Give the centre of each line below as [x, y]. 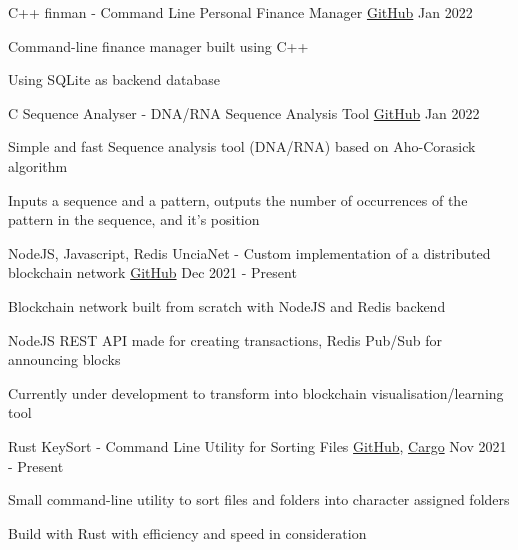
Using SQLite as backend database [114, 79]
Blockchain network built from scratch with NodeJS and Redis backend [227, 305]
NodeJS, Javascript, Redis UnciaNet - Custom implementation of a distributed [249, 252]
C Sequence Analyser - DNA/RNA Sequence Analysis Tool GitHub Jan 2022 [244, 112]
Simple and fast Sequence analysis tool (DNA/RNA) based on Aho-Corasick [242, 146]
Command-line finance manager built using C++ [158, 45]
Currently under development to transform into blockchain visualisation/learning [256, 392]
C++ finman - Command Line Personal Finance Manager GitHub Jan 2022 [240, 12]
